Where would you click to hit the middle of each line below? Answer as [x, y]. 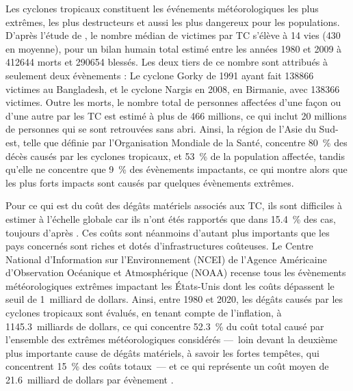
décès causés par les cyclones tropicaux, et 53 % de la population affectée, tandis [175, 156]
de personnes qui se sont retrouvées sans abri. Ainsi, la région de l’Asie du [161, 129]
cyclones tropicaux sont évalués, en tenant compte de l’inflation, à [144, 313]
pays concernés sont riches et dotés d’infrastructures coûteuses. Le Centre [159, 246]
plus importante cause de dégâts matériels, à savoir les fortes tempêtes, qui [162, 352]
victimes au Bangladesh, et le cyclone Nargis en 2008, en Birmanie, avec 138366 [173, 89]
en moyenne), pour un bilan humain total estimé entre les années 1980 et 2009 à [174, 48]
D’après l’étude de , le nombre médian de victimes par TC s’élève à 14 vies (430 [173, 35]
